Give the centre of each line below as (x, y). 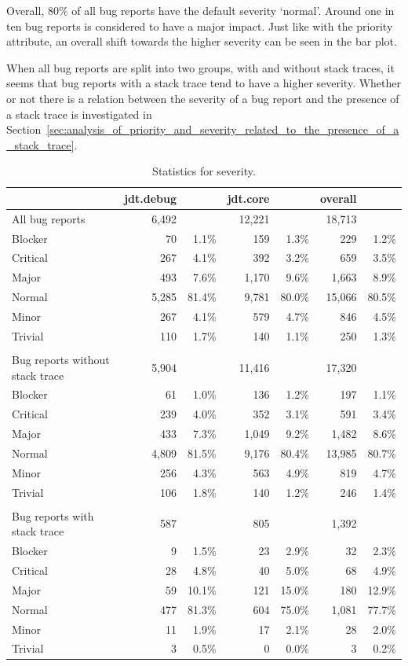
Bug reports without (61, 359)
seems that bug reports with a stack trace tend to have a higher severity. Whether (204, 83)
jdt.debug (151, 198)
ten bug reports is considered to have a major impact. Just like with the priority (200, 26)
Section (24, 129)
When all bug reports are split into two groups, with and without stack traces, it (200, 67)
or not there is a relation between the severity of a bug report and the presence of (203, 98)
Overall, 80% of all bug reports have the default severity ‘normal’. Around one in (200, 10)
